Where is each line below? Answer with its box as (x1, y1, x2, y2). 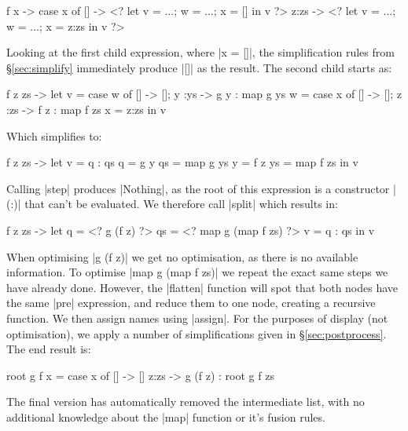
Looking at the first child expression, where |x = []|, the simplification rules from (6, 44, 395, 60)
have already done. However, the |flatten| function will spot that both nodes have (6, 279, 399, 295)
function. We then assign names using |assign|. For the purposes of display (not (6, 309, 388, 326)
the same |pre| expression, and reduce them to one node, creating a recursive (6, 294, 376, 311)
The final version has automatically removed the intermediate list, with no (6, 393, 365, 410)
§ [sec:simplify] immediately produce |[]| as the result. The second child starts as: (6, 59, 392, 75)
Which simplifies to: (6, 127, 102, 144)
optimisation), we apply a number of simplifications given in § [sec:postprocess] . (6, 325, 387, 342)
